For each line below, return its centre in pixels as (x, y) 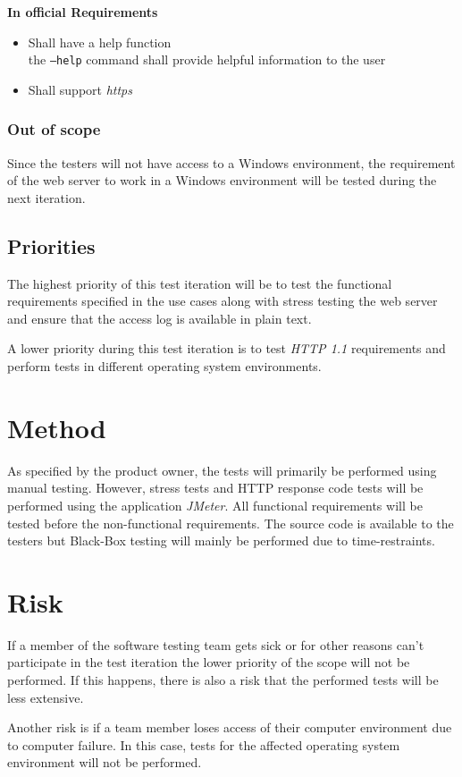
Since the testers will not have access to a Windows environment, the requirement (231, 162)
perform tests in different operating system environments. (164, 366)
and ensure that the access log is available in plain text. (160, 318)
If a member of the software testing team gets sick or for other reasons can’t (216, 644)
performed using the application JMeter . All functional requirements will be (215, 505)
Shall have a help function (100, 42)
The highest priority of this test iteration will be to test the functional (200, 283)
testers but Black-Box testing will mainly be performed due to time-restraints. (221, 541)
